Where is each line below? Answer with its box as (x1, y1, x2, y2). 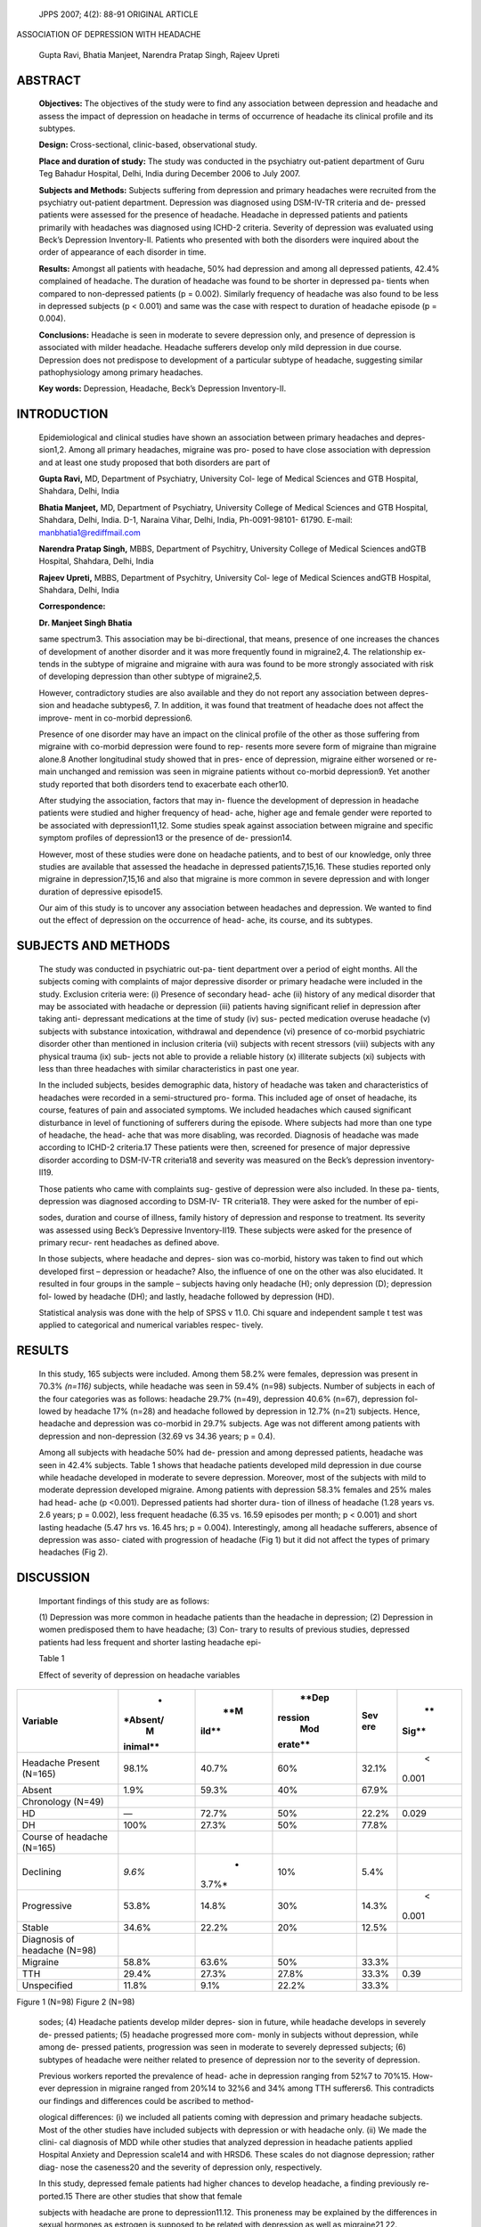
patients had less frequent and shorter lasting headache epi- (38, 1636, 262, 1647)
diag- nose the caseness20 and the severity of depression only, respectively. (38, 2161, 322, 2173)
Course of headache (21, 1831, 109, 1843)
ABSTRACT (16, 72, 82, 88)
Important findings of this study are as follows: (38, 1595, 209, 1606)
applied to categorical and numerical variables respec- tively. (38, 1319, 264, 1331)
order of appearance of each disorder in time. (38, 247, 207, 257)
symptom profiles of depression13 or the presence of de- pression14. (38, 833, 293, 844)
